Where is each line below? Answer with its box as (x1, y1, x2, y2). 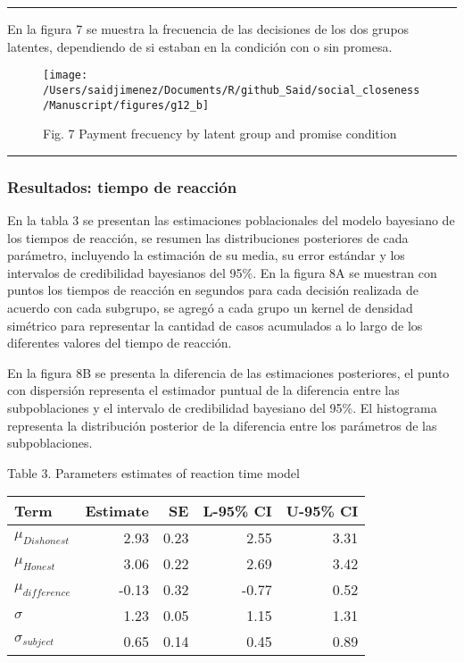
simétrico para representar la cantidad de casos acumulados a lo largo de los (7, 315, 423, 334)
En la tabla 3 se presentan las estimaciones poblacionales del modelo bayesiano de (7, 210, 455, 229)
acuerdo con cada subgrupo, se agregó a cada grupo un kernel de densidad (7, 298, 413, 316)
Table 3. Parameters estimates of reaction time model (7, 463, 300, 482)
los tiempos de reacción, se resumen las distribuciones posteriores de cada (7, 228, 409, 247)
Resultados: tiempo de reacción (7, 175, 237, 197)
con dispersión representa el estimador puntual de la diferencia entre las (7, 381, 400, 399)
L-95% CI (203, 500, 272, 522)
